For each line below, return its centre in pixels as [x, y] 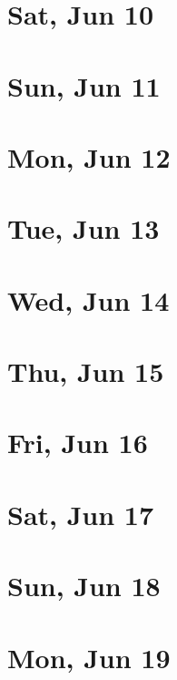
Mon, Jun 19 [89, 657]
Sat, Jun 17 [81, 514]
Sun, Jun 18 [84, 586]
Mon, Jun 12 [89, 156]
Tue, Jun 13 [84, 228]
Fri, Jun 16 [78, 443]
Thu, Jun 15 [86, 371]
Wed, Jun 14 [88, 299]
